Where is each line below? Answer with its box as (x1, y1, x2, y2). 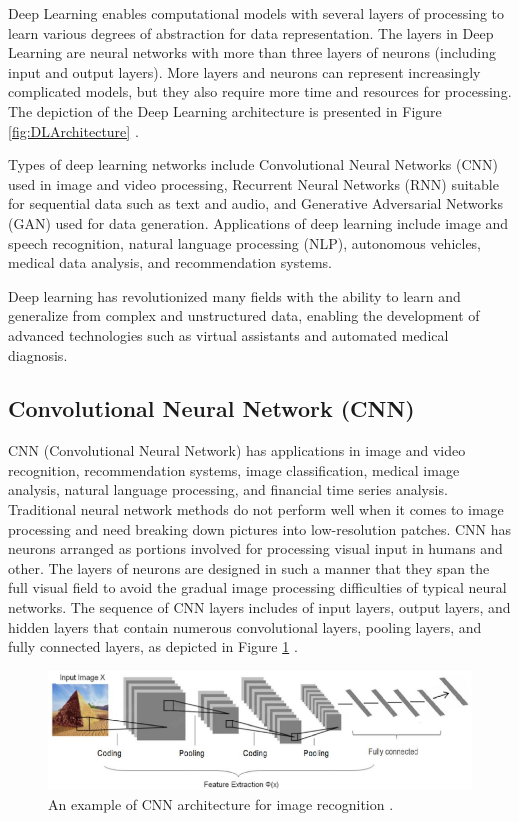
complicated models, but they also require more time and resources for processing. (8, 81, 512, 102)
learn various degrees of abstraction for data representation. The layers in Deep (8, 22, 494, 43)
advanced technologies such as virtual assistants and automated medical (8, 324, 449, 345)
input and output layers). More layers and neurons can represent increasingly (8, 61, 481, 82)
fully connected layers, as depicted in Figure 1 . (8, 636, 298, 657)
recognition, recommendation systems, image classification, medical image (8, 459, 460, 480)
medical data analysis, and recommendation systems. (8, 252, 332, 273)
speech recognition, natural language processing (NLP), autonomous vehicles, (8, 232, 482, 253)
